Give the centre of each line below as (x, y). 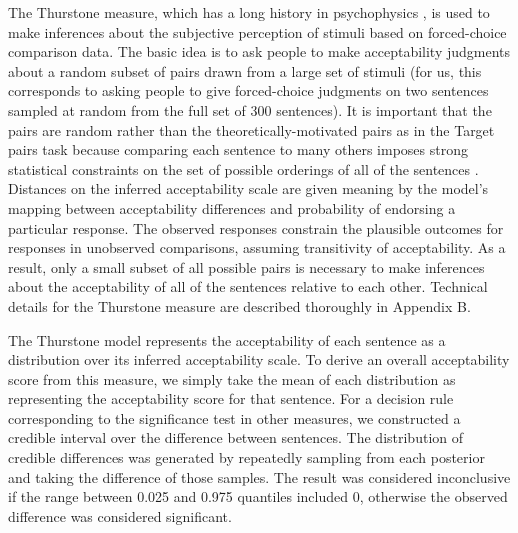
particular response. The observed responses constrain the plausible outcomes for (256, 227)
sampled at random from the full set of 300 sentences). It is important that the (250, 109)
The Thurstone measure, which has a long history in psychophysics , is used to (249, 12)
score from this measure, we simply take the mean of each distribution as (232, 378)
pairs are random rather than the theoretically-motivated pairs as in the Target (251, 129)
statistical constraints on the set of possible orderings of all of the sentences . (243, 168)
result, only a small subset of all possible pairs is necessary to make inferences (246, 266)
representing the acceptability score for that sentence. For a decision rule (231, 398)
